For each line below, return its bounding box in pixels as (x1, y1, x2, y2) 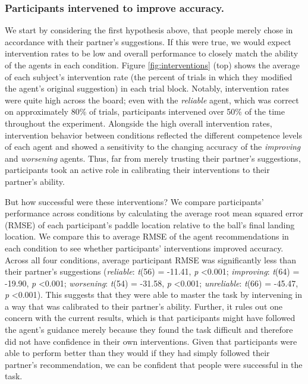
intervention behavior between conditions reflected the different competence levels (5, 128, 302, 141)
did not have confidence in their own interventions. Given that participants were (5, 335, 297, 347)
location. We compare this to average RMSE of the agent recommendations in (5, 230, 289, 243)
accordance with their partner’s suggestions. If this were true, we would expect (5, 35, 291, 48)
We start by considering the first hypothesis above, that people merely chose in (5, 24, 293, 36)
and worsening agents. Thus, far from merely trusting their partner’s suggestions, (5, 152, 301, 164)
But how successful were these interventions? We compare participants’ (5, 195, 264, 207)
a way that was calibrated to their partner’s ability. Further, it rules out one (5, 300, 283, 312)
